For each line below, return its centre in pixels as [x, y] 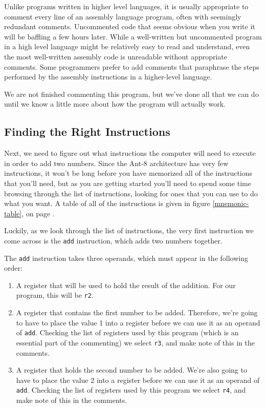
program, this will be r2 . [55, 295]
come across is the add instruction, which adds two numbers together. [113, 240]
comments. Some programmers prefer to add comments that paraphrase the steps [132, 66]
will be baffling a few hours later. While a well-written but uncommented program [133, 36]
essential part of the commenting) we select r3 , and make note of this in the [135, 342]
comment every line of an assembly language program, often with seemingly [123, 16]
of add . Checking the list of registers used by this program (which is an [127, 332]
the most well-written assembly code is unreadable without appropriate [116, 56]
